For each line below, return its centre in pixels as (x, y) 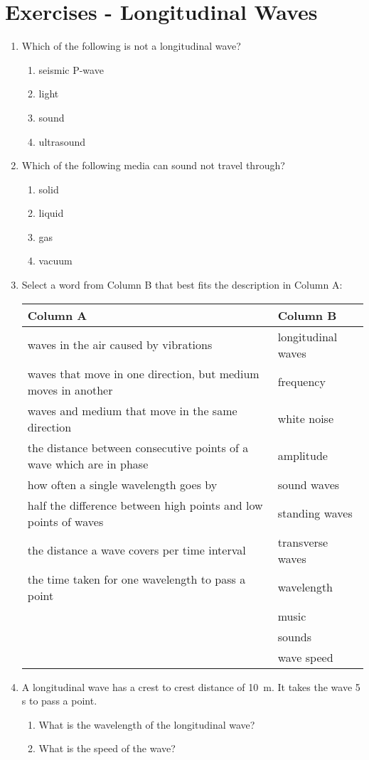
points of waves (65, 521)
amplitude (303, 456)
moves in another (70, 390)
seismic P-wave (71, 69)
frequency (301, 382)
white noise (305, 419)
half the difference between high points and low (145, 505)
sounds (294, 636)
